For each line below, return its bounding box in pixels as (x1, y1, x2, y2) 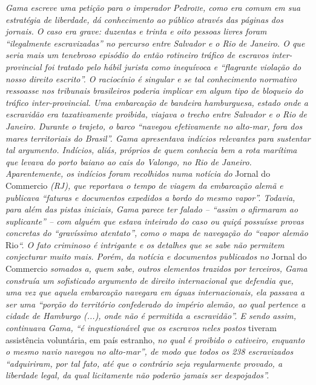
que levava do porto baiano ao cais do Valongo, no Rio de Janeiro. (5, 155, 252, 168)
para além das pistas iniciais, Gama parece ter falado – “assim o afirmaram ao (5, 203, 298, 216)
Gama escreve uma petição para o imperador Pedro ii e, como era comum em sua (5, 1, 301, 13)
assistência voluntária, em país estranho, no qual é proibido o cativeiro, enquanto (5, 333, 305, 346)
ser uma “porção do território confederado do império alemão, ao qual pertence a (5, 297, 306, 310)
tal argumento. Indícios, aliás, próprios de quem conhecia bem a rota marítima (5, 143, 297, 156)
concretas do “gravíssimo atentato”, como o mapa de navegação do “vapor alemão (5, 226, 308, 239)
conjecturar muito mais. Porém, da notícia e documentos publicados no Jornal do (5, 250, 307, 263)
